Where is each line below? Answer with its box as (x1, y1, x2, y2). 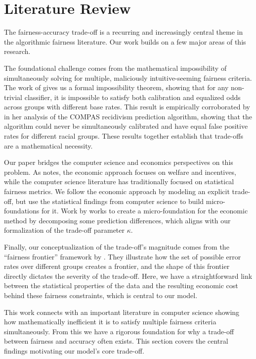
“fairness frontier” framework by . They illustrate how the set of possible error (4, 251, 241, 261)
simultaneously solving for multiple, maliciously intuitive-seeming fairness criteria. (4, 72, 252, 83)
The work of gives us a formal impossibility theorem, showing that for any (4, 82, 229, 93)
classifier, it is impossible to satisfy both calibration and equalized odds (24, 92, 241, 102)
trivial (4, 92, 23, 102)
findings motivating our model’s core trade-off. (4, 345, 144, 356)
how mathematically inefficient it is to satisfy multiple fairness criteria (4, 316, 216, 327)
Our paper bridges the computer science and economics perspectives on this (4, 157, 233, 167)
